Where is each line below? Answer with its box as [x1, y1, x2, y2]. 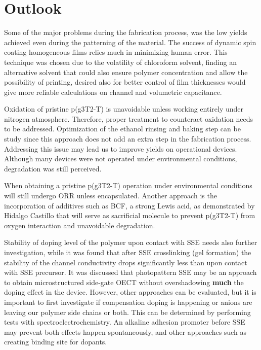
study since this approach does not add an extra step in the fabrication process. [4, 133, 251, 144]
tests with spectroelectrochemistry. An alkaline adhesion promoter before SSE [4, 317, 245, 327]
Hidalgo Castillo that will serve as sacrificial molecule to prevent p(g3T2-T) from [4, 210, 255, 221]
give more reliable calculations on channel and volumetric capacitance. [4, 86, 222, 97]
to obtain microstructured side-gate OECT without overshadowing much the [4, 276, 244, 287]
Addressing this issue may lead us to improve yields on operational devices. [4, 143, 237, 154]
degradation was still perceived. [4, 163, 102, 173]
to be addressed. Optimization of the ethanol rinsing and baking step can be [4, 123, 241, 134]
